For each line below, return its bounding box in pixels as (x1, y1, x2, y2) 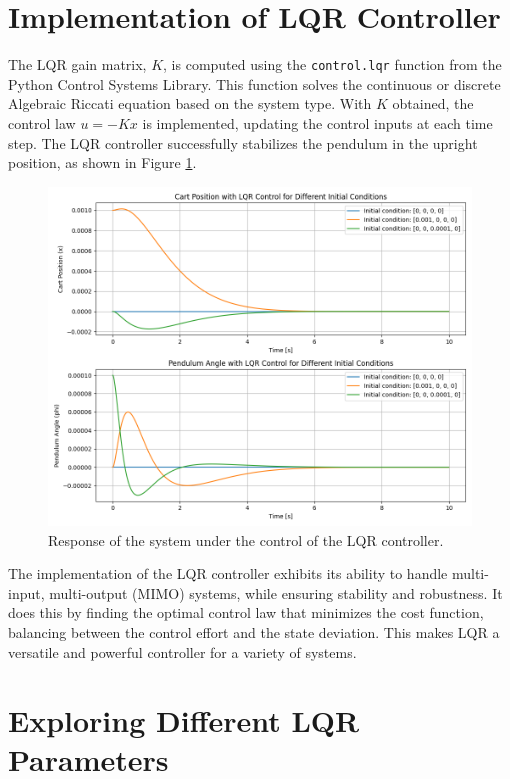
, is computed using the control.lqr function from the (163, 54, 502, 75)
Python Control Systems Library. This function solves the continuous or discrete (8, 73, 501, 94)
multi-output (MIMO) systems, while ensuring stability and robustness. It (49, 582, 503, 603)
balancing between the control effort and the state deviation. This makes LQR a (8, 621, 500, 642)
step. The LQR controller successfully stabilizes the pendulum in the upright (8, 132, 478, 153)
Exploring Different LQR (8, 700, 360, 741)
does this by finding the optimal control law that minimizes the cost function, (8, 602, 484, 623)
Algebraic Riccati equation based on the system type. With (8, 93, 372, 114)
